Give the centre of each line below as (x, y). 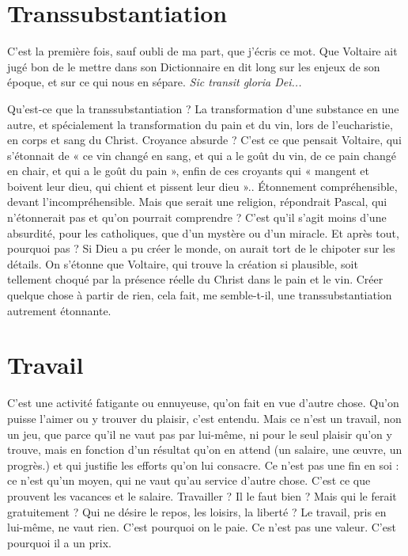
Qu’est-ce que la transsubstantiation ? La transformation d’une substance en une (203, 108)
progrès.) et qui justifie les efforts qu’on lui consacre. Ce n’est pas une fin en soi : (203, 465)
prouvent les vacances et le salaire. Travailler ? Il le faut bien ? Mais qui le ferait (202, 495)
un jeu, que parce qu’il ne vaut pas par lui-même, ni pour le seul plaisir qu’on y (200, 434)
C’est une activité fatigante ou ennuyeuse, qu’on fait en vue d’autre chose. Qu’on (203, 403)
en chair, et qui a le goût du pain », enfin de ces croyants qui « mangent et (188, 171)
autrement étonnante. (59, 310)
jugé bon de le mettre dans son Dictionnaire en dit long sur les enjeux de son (194, 66)
